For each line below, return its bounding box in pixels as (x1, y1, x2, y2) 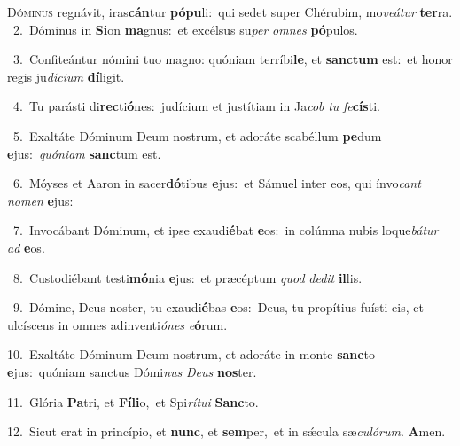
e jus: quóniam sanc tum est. (7, 144, 161, 162)
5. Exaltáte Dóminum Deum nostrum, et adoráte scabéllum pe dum (12, 126, 382, 145)
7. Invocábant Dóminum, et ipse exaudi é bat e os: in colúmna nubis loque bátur (12, 221, 439, 239)
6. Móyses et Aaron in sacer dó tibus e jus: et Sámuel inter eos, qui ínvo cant (12, 174, 421, 192)
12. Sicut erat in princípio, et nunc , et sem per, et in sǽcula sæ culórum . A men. (7, 422, 446, 441)
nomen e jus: (7, 191, 74, 209)
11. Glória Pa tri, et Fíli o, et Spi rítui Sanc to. (7, 392, 259, 411)
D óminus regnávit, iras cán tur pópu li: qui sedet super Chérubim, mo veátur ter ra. (7, 3, 453, 20)
